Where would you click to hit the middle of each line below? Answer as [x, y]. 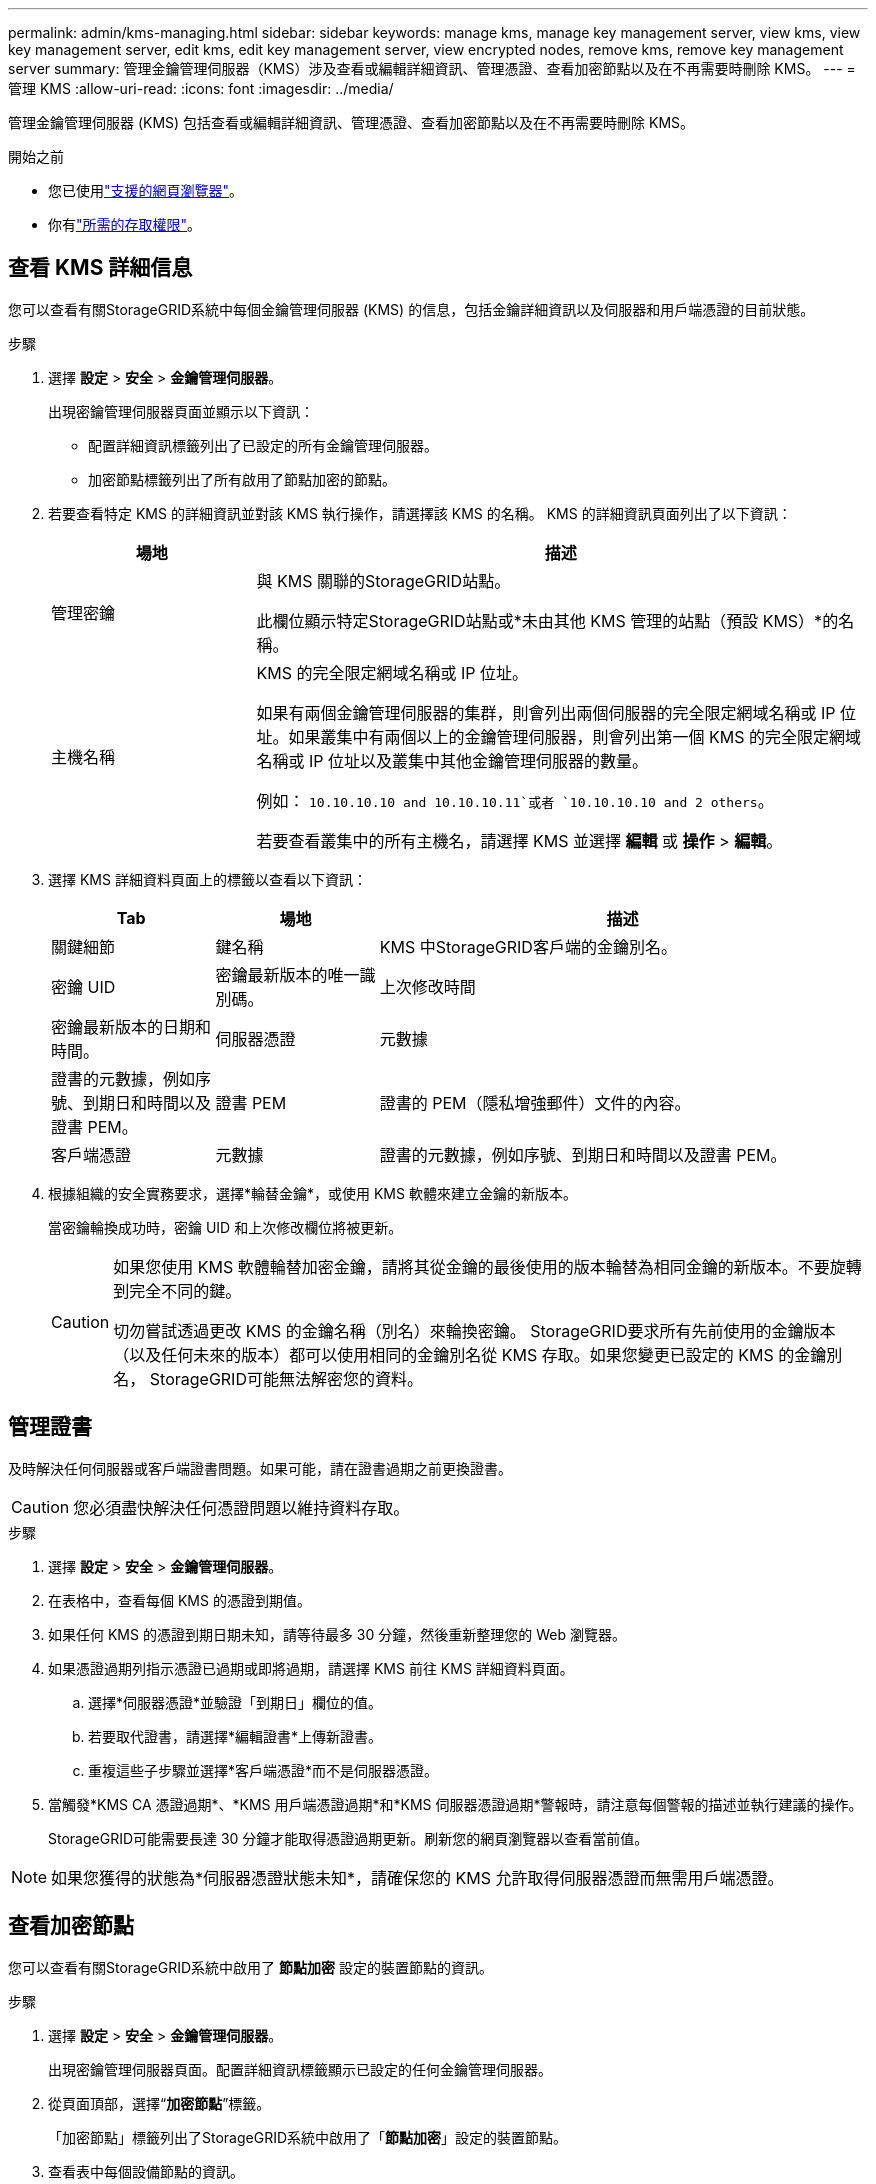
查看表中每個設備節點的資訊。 [146, 2171]
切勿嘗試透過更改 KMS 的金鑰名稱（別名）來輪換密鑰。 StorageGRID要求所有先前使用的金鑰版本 [474, 1330]
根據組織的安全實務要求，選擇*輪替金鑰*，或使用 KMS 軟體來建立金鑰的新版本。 [312, 1193]
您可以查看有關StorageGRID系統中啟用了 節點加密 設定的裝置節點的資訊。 [250, 1967]
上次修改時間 [427, 986]
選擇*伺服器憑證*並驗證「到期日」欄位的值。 [235, 1702]
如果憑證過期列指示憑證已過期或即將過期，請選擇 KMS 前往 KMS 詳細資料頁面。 [311, 1668]
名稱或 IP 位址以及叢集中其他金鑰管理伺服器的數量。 [452, 760]
